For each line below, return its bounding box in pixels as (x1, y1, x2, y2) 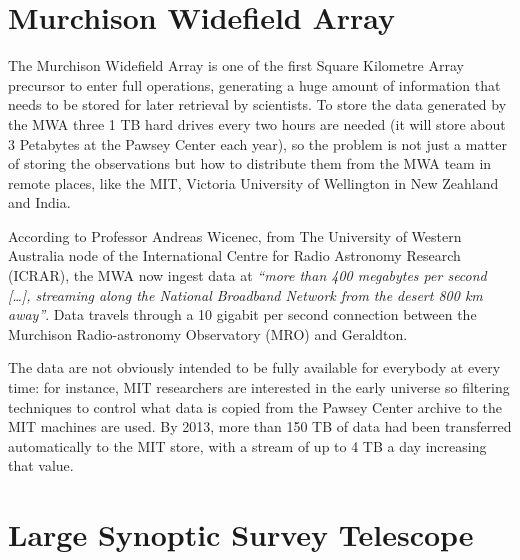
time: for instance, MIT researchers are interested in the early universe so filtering (8, 377, 510, 398)
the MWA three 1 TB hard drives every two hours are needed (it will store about (8, 113, 506, 134)
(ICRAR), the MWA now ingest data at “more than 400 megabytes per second (8, 265, 487, 286)
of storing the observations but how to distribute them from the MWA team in (8, 153, 492, 174)
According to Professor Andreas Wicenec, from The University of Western (8, 225, 462, 246)
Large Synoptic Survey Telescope (8, 514, 474, 555)
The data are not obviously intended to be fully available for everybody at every (8, 357, 501, 378)
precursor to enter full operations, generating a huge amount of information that (8, 74, 501, 95)
